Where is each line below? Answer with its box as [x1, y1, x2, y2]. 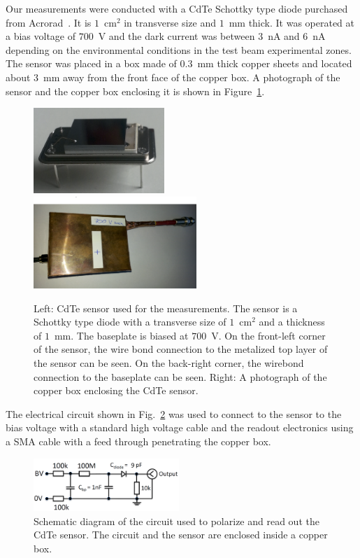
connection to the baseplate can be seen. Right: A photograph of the [34, 369, 327, 384]
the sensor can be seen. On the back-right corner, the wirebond [34, 356, 304, 370]
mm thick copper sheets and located [197, 56, 352, 71]
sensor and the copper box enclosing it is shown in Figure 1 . [6, 83, 265, 98]
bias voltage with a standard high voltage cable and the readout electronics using [6, 420, 354, 435]
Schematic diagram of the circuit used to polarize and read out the [34, 513, 319, 528]
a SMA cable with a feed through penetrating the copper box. [6, 434, 271, 449]
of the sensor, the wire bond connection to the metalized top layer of [34, 342, 328, 356]
